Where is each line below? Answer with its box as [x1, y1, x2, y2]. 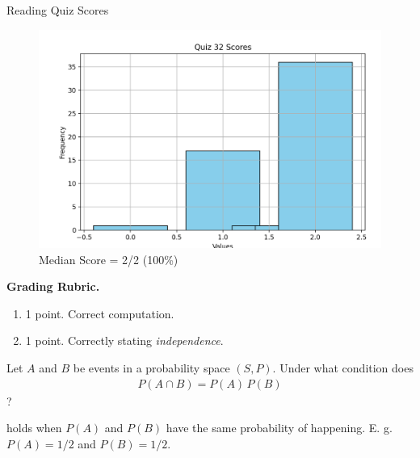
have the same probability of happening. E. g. [166, 419, 393, 436]
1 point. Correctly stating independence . [25, 332, 224, 349]
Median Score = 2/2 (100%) [39, 250, 178, 267]
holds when [6, 419, 62, 436]
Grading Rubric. [6, 278, 100, 295]
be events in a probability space [73, 359, 230, 376]
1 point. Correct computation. [25, 305, 174, 321]
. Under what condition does [272, 359, 414, 376]
